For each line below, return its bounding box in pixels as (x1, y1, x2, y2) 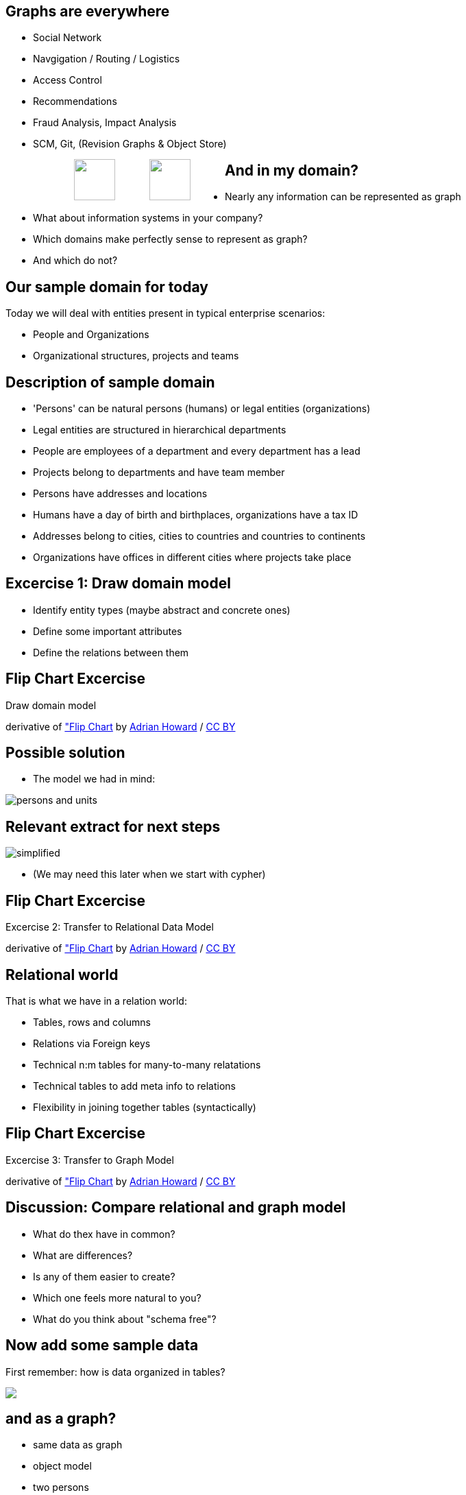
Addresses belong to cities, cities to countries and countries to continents (33, 529, 366, 542)
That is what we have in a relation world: (5, 995, 187, 1007)
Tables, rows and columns (33, 1016, 151, 1029)
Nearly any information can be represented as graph (225, 191, 461, 203)
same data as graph (33, 1439, 123, 1451)
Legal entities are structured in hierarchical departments (33, 423, 286, 435)
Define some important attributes (33, 625, 182, 637)
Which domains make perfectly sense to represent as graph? (33, 233, 308, 246)
